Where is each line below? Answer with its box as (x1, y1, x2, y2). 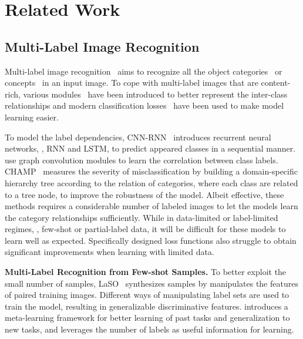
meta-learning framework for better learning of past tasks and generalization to (5, 311, 290, 324)
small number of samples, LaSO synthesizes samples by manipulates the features (5, 277, 298, 289)
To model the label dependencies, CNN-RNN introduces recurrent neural (5, 130, 271, 143)
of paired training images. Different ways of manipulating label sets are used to (5, 288, 289, 301)
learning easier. (5, 110, 59, 123)
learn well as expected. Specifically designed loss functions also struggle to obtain (5, 234, 297, 246)
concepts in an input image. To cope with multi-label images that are (5, 76, 258, 89)
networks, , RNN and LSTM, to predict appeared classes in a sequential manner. (5, 142, 296, 155)
